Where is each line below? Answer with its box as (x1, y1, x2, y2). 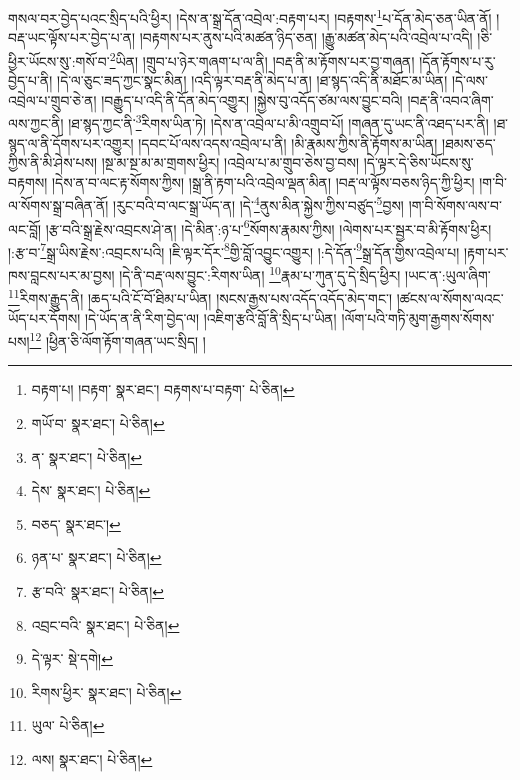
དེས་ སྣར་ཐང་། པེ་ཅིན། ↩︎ (31, 480, 151, 501)
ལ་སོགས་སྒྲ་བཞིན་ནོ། (8, 194, 109, 215)
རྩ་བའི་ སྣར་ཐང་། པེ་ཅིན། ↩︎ (31, 580, 164, 601)
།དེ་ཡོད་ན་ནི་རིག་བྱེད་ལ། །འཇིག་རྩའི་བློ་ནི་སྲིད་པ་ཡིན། (85, 307, 337, 328)
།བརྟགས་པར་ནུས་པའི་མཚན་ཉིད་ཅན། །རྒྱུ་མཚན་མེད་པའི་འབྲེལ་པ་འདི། (139, 27, 473, 48)
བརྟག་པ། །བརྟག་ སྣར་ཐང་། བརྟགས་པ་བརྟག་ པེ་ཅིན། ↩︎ (31, 379, 295, 400)
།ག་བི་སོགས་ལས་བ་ (408, 194, 502, 215)
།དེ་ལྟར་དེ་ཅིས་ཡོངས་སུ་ (363, 152, 474, 173)
